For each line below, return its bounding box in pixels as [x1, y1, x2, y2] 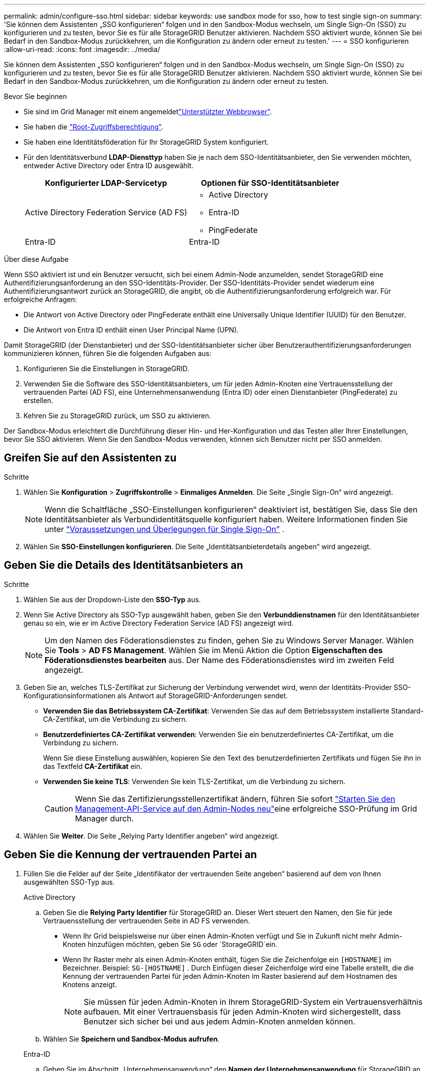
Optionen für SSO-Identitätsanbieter [201, 178, 339, 188]
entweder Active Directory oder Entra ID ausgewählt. [24, 161, 193, 170]
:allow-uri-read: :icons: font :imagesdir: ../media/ [4, 45, 160, 53]
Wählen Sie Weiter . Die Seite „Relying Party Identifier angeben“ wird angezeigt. [24, 831, 279, 840]
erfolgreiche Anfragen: [4, 295, 77, 304]
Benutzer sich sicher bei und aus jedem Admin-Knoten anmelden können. [84, 1016, 356, 1026]
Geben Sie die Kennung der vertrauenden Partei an [4, 848, 257, 861]
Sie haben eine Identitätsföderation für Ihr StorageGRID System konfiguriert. [24, 138, 269, 146]
